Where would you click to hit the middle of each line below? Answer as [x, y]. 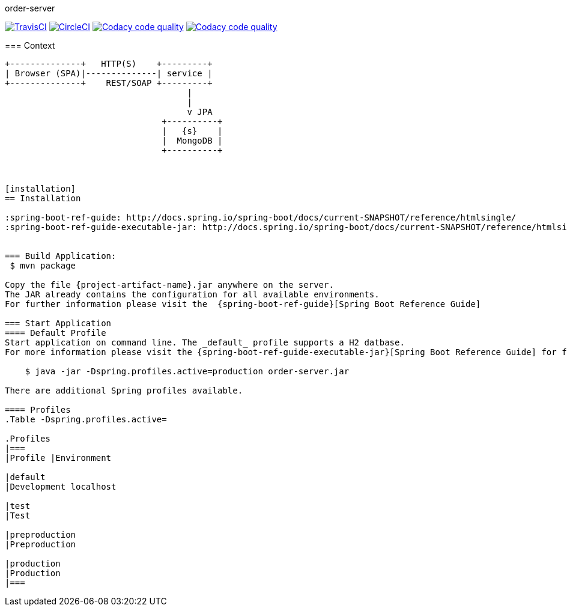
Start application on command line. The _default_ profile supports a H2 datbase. [205, 342]
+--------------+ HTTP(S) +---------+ [109, 64]
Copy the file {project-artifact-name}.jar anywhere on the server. [169, 285]
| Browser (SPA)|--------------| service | [109, 73]
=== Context [30, 45]
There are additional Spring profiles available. [124, 391]
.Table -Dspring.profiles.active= [86, 419]
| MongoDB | [192, 141]
